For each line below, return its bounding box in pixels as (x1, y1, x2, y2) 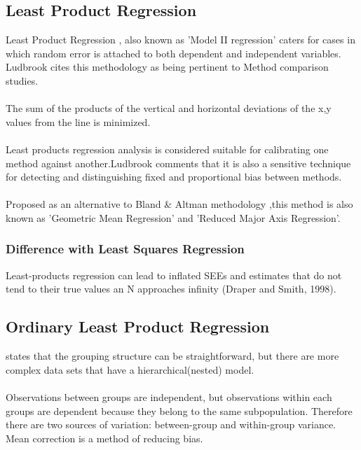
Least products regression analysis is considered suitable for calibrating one (6, 141, 329, 156)
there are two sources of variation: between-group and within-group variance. (6, 417, 336, 432)
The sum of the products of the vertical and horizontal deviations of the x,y (6, 101, 332, 115)
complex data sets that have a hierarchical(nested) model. (6, 362, 254, 377)
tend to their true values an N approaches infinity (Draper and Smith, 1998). (6, 281, 336, 296)
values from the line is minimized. (6, 114, 151, 129)
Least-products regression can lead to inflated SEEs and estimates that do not (6, 267, 342, 282)
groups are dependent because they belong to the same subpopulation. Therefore (6, 403, 353, 418)
